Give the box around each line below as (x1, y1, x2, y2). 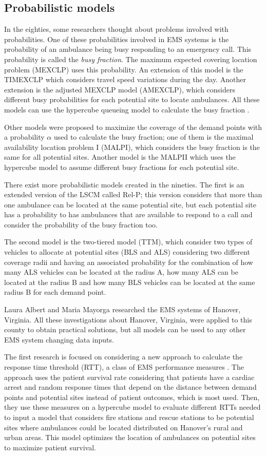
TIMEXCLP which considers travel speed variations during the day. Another (4, 74, 246, 85)
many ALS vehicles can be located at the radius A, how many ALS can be (4, 267, 238, 277)
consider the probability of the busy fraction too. (4, 219, 158, 230)
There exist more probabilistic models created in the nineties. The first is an (4, 179, 244, 189)
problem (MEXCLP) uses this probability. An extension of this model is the (4, 64, 243, 74)
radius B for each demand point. (4, 287, 106, 297)
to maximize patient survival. (4, 442, 97, 452)
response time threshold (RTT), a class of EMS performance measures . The (4, 362, 244, 372)
